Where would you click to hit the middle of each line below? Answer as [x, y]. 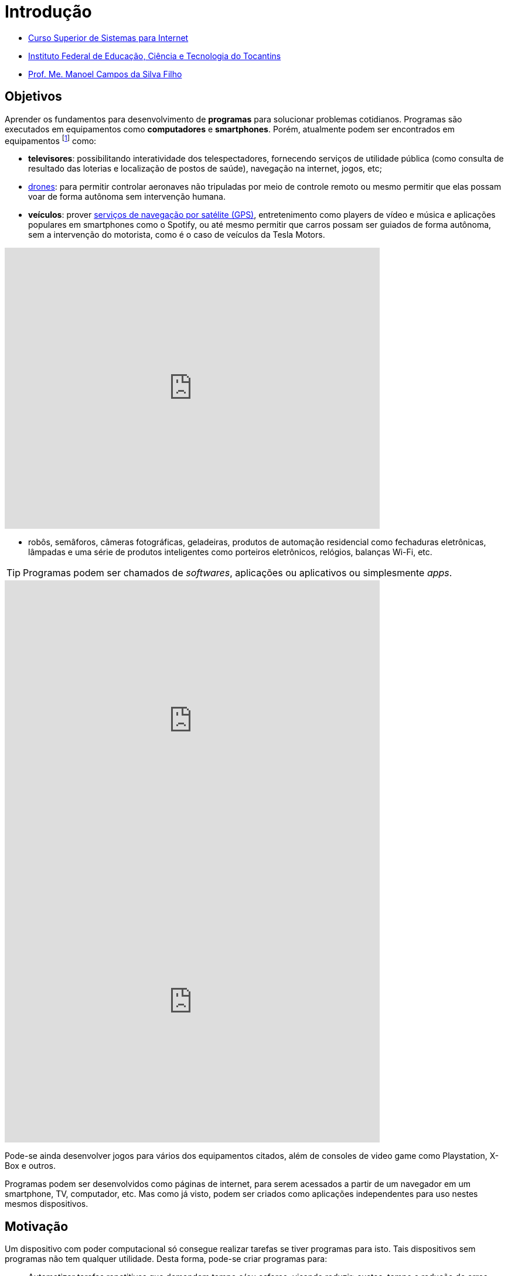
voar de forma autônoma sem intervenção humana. [127, 197]
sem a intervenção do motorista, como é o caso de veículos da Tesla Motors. [177, 235]
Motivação [37, 1226]
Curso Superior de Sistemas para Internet [108, 37]
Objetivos [33, 97]
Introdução [48, 12]
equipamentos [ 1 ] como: [51, 140]
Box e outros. [30, 1166]
